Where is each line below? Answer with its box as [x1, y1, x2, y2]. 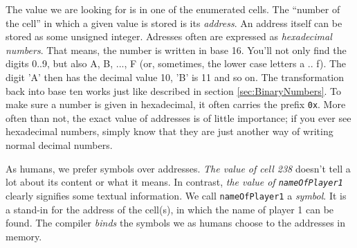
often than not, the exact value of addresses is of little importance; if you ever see [6, 110, 351, 125]
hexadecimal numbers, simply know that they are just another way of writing [6, 124, 333, 139]
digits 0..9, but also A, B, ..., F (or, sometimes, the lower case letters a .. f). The [6, 56, 347, 71]
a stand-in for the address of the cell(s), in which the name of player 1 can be [6, 202, 334, 216]
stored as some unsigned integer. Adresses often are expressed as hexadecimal [6, 29, 332, 44]
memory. [6, 229, 42, 243]
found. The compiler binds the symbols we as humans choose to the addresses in [6, 215, 346, 230]
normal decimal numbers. [6, 138, 113, 152]
